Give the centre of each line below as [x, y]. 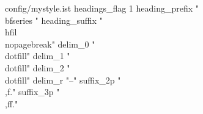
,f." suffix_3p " [32, 92]
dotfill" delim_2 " [38, 67]
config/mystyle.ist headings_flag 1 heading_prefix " [102, 8]
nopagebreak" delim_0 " [50, 44]
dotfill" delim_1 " [38, 56]
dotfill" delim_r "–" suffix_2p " [63, 80]
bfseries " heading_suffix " [54, 20]
